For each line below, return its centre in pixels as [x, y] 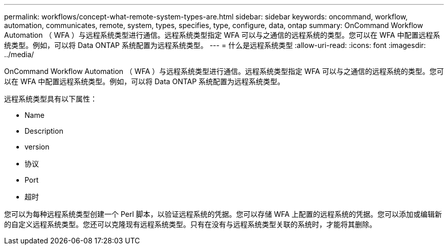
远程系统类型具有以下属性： [51, 99]
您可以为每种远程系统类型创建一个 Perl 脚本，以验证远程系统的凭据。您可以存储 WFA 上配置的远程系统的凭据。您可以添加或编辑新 [223, 214]
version [37, 147]
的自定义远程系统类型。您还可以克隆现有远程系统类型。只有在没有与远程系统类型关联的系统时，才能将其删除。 [190, 224]
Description [44, 131]
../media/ [19, 54]
